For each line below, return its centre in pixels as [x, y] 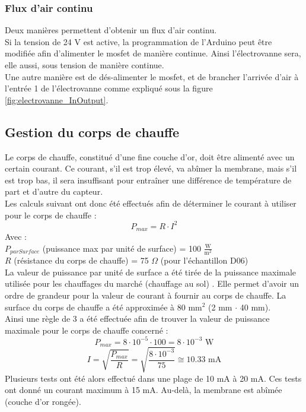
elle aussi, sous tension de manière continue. [85, 65]
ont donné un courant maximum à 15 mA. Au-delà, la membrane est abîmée [144, 390]
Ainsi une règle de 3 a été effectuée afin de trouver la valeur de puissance [137, 318]
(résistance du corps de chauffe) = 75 [81, 260]
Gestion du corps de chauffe [92, 131]
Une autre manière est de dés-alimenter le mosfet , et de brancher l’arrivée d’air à [152, 76]
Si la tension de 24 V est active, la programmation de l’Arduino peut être [138, 41]
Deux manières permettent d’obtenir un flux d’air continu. [111, 30]
